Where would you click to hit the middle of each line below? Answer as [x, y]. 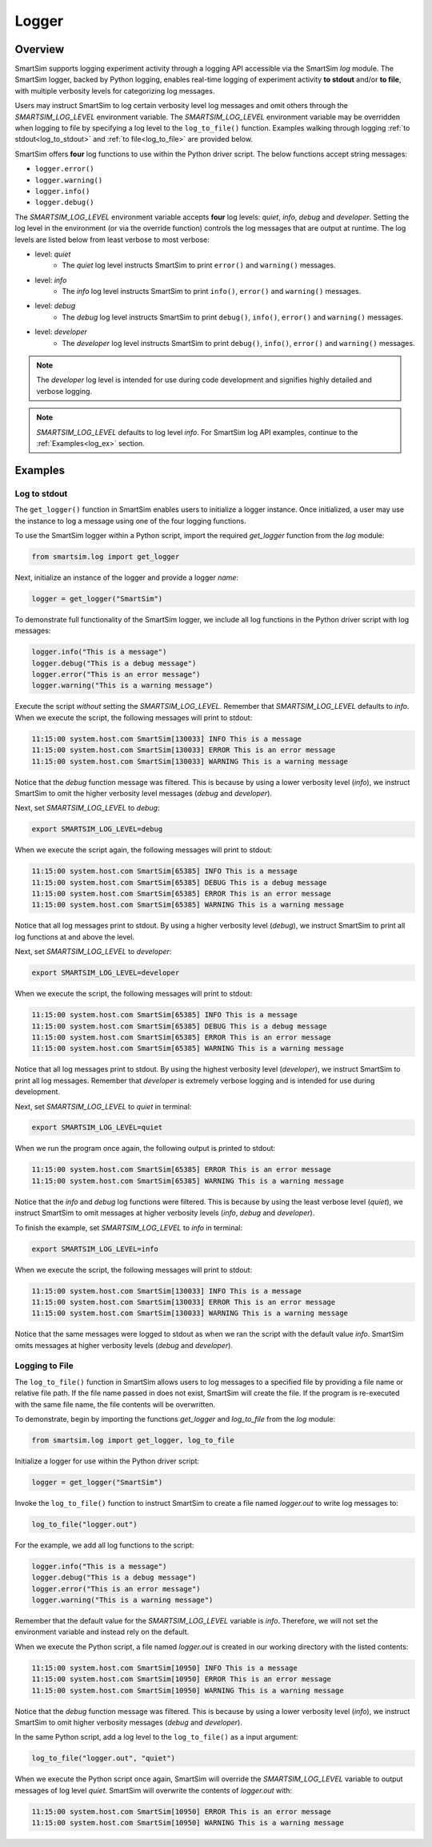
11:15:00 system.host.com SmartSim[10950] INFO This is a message [164, 1668]
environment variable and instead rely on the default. [102, 1632]
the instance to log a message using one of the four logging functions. [131, 521]
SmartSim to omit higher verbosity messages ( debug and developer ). [129, 1722]
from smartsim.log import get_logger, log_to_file [133, 1441]
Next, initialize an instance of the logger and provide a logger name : [127, 577]
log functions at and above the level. [75, 936]
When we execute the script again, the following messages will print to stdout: [144, 850]
